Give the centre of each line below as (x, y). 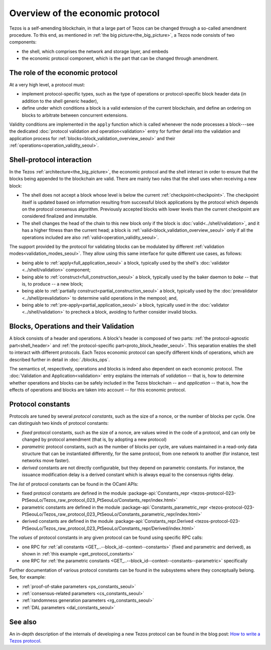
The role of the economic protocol (63, 73)
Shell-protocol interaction (50, 160)
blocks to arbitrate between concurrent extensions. (75, 115)
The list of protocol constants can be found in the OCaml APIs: (74, 484)
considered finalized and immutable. (59, 216)
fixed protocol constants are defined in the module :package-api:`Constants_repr (106, 493)
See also (23, 622)
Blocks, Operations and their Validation (72, 327)
